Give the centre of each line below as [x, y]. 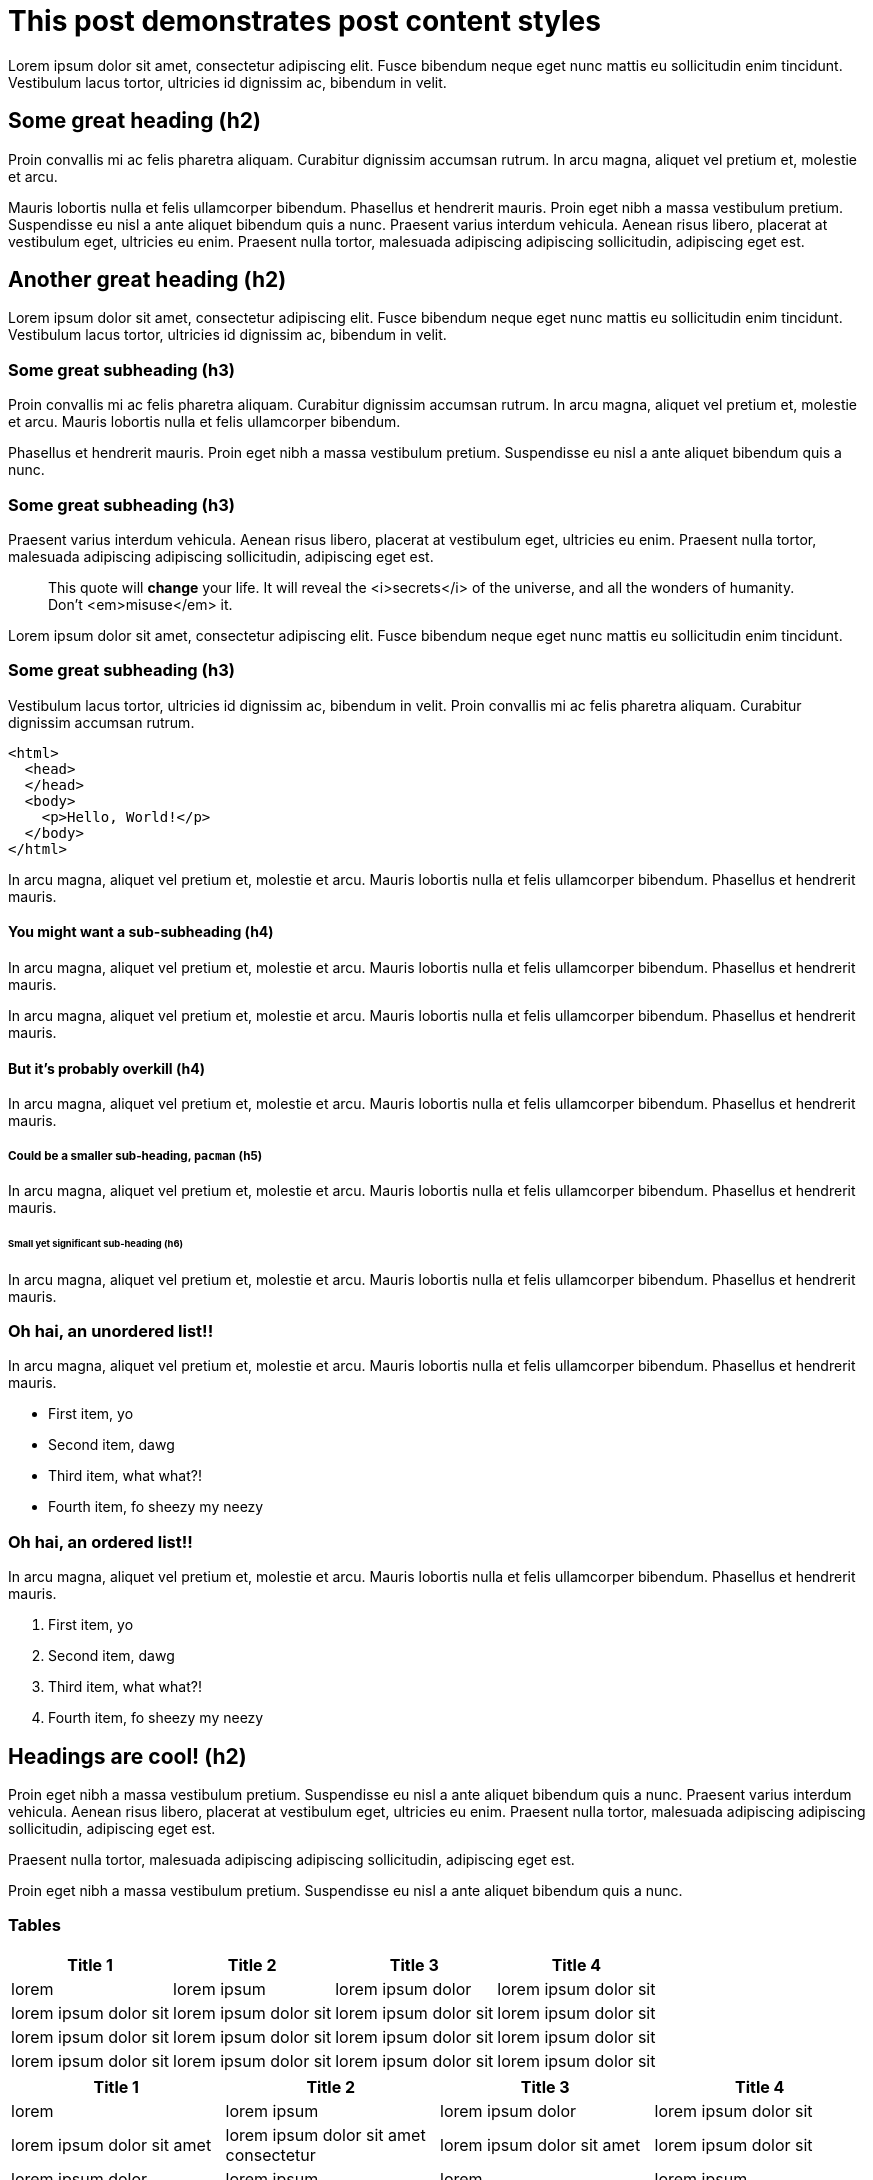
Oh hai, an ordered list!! [100, 1541]
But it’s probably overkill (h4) [106, 1068]
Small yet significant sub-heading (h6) [96, 1243]
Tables [34, 1925]
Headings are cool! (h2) [127, 1756]
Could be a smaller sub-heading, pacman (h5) [135, 1155]
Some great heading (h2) [134, 121]
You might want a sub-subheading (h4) [141, 932]
